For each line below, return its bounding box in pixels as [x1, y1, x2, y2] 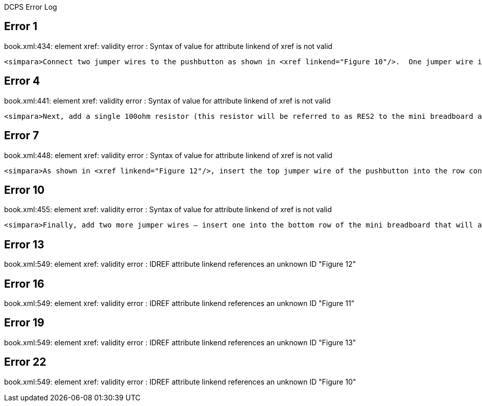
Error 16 [4, 277, 44, 290]
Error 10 [4, 183, 45, 196]
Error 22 [4, 356, 46, 369]
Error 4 [4, 74, 40, 88]
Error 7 [4, 129, 39, 142]
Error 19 [4, 316, 44, 329]
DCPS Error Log [4, 3, 57, 11]
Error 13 [4, 238, 44, 251]
